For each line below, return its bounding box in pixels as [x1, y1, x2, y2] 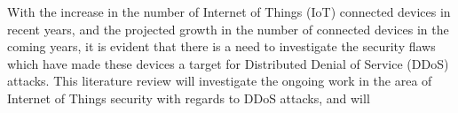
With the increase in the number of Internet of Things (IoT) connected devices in [7, 3, 451, 20]
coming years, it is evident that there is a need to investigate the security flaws [7, 37, 436, 56]
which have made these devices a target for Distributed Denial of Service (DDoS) [7, 54, 449, 72]
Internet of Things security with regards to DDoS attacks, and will [7, 88, 370, 107]
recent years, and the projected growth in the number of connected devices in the [7, 19, 449, 38]
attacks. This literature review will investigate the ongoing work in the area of [7, 72, 432, 90]
